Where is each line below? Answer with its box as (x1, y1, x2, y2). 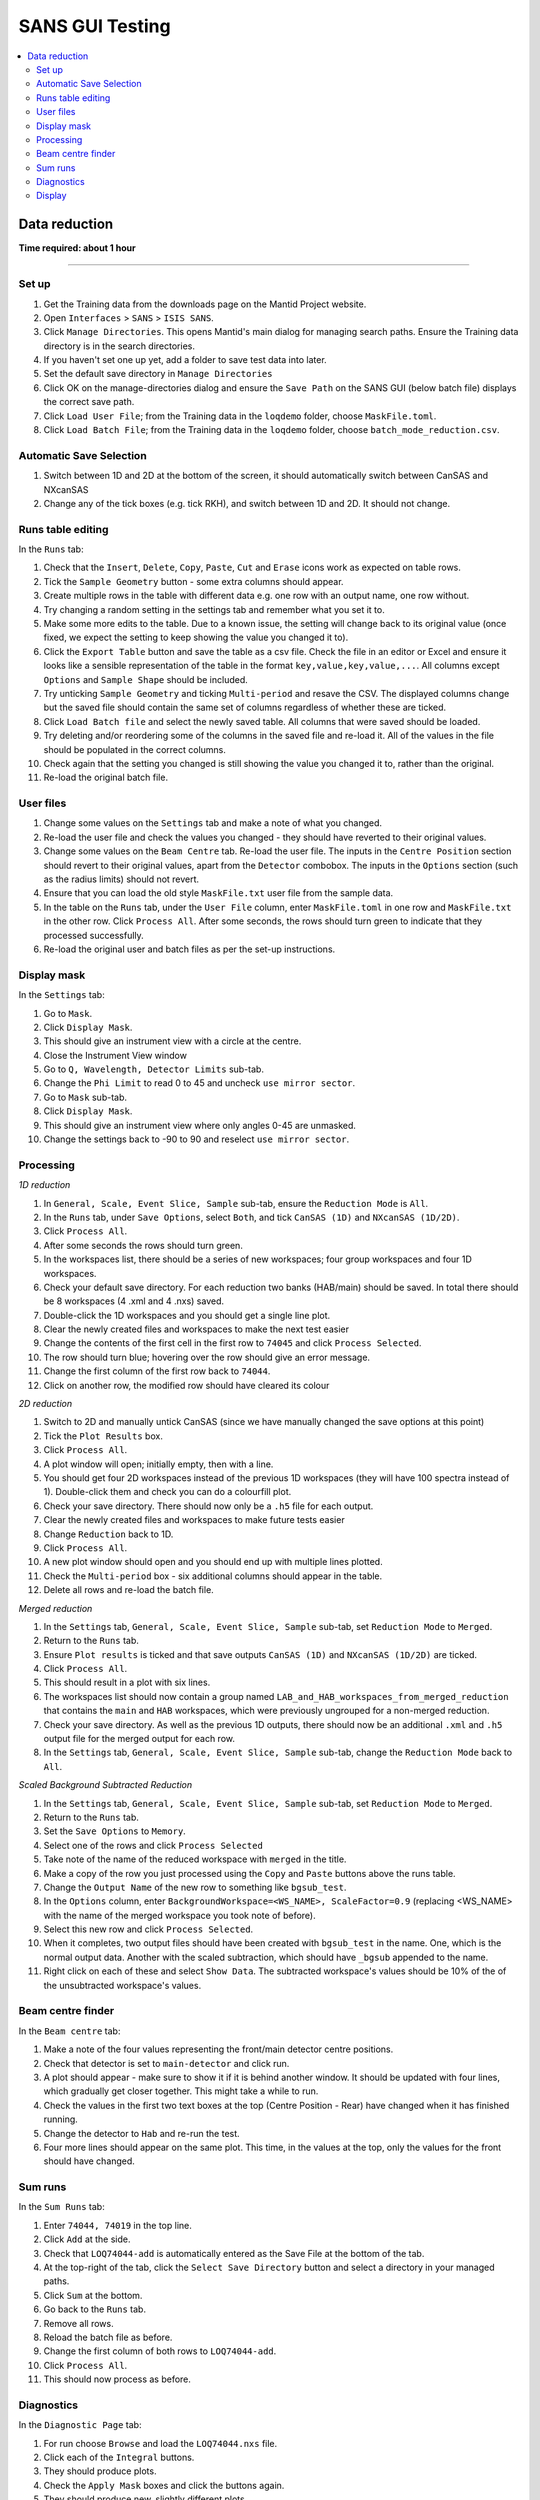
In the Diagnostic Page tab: (18, 2419, 142, 2431)
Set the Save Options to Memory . (43, 1825, 187, 1837)
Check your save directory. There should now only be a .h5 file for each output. (43, 1500, 374, 1512)
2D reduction (18, 1398, 73, 1410)
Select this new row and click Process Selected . (43, 1923, 254, 1935)
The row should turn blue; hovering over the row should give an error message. (43, 1351, 370, 1363)
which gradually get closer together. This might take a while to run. (43, 2085, 319, 2097)
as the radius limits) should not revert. (43, 873, 200, 885)
